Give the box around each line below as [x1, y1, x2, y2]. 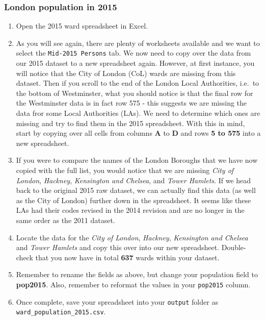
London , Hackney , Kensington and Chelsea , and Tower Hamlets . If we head [16, 175, 251, 185]
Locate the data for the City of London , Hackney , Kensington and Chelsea [16, 232, 248, 242]
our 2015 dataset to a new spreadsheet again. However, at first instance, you [16, 58, 255, 68]
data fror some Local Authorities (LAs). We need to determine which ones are [16, 108, 260, 118]
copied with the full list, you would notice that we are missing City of [16, 165, 234, 175]
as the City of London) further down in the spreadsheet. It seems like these [16, 194, 251, 205]
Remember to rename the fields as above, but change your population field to [16, 269, 258, 280]
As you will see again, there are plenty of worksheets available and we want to [16, 37, 260, 48]
